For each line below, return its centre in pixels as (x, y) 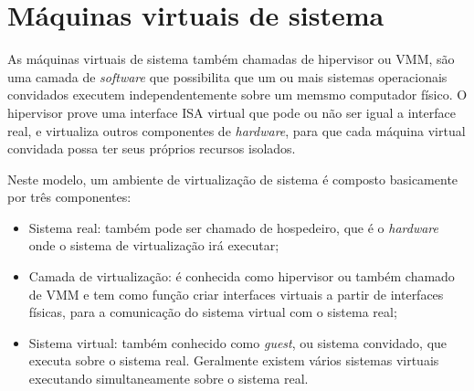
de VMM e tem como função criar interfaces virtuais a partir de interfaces (236, 294)
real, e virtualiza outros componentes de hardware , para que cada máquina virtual (237, 130)
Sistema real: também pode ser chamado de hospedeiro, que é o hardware (234, 227)
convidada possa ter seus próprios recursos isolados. (152, 148)
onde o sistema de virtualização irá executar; (154, 245)
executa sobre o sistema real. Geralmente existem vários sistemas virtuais (234, 360)
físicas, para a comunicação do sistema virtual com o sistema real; (213, 312)
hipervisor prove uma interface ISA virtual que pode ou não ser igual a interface (232, 112)
